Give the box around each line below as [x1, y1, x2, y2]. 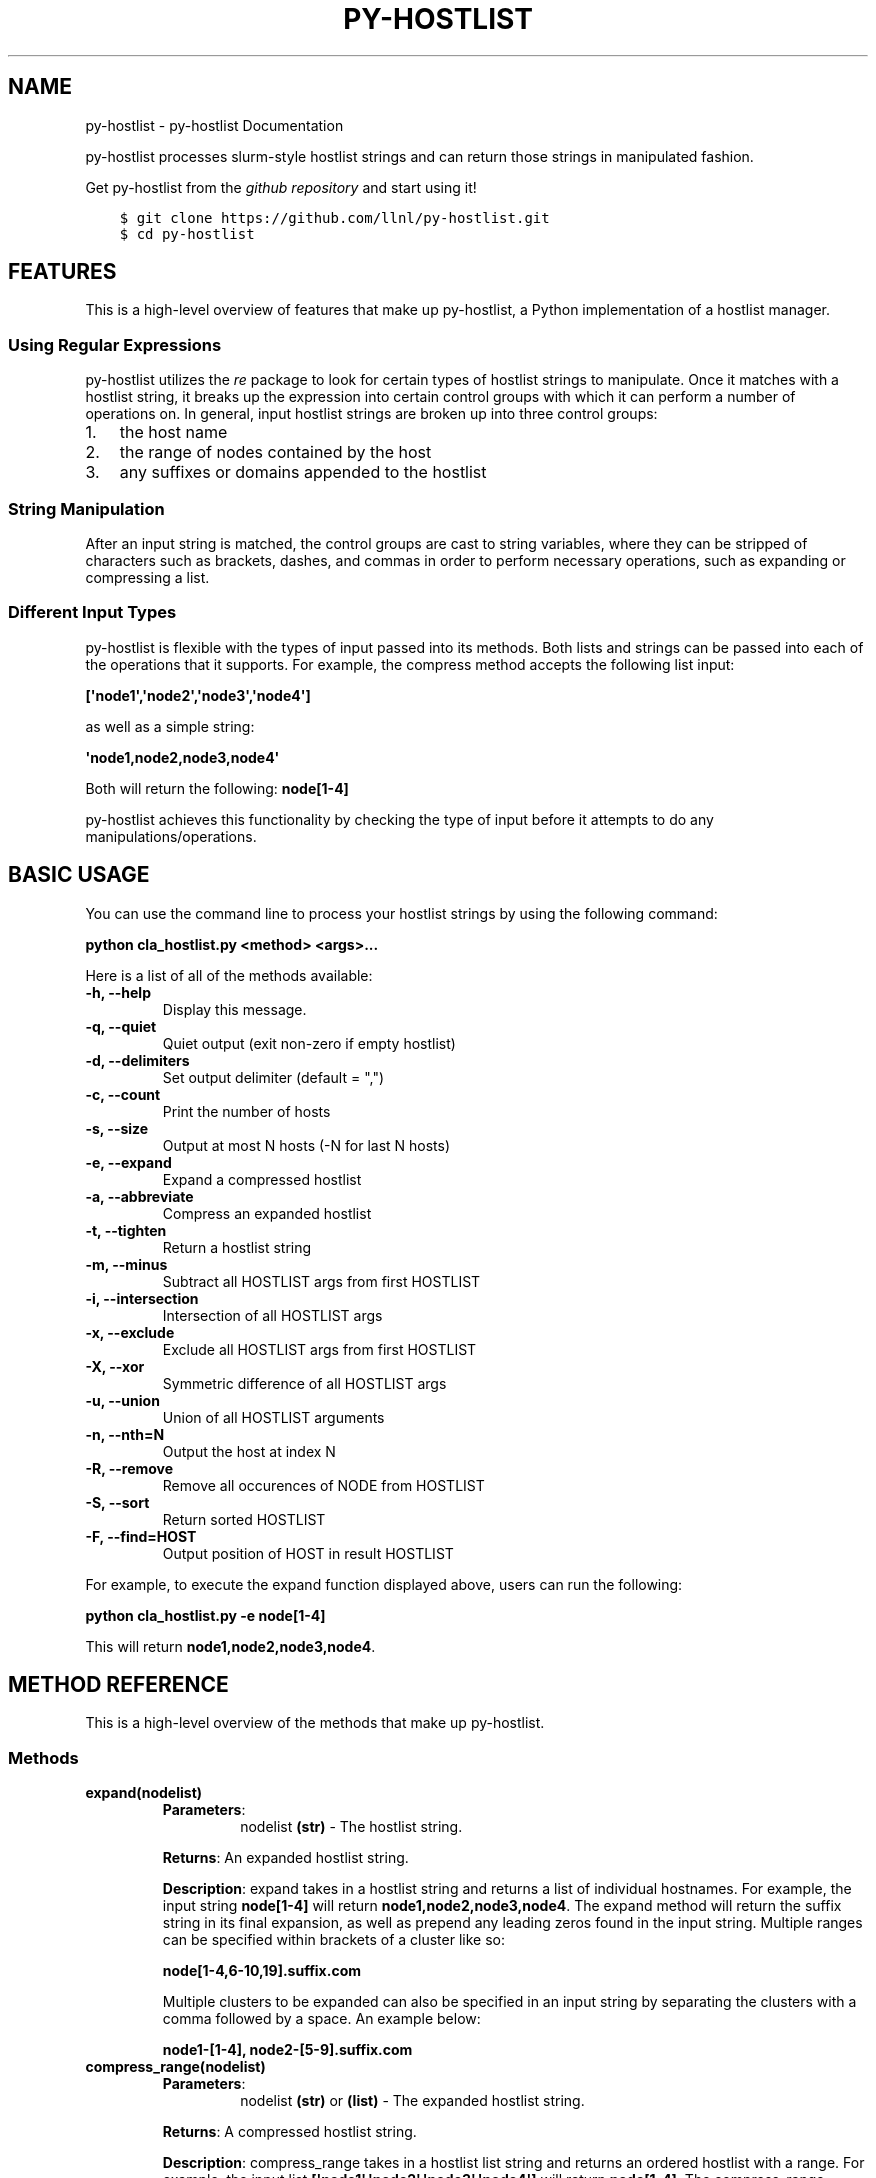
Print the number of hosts [162, 1102, 331, 1120]
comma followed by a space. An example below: [162, 2010, 481, 2028]
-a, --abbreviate [85, 1187, 194, 1205]
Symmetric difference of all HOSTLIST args [162, 1374, 447, 1392]
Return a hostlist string [162, 1238, 312, 1256]
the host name [119, 422, 228, 443]
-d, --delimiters [85, 1051, 190, 1069]
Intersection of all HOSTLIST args [162, 1306, 383, 1324]
